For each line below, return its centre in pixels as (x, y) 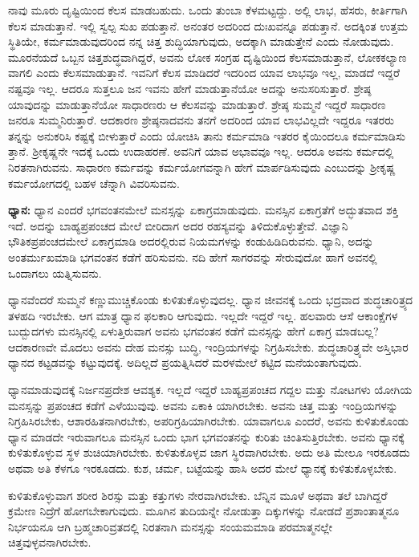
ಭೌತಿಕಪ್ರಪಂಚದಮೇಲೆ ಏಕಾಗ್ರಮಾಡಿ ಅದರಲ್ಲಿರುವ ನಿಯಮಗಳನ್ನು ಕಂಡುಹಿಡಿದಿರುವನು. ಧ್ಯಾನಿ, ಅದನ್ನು (191, 241)
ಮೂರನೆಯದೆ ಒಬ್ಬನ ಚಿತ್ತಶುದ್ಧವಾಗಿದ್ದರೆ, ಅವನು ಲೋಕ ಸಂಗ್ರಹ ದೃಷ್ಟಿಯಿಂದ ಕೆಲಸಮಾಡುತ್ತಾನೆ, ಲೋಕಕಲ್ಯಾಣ (207, 57)
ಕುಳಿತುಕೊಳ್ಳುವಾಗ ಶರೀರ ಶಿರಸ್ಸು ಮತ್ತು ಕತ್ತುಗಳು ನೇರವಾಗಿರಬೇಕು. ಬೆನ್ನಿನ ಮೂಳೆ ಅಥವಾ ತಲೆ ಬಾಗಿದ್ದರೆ (198, 495)
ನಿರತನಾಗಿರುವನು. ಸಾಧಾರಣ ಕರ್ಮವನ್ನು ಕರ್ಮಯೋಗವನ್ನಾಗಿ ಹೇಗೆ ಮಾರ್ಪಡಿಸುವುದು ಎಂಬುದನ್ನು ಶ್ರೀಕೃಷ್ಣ (202, 167)
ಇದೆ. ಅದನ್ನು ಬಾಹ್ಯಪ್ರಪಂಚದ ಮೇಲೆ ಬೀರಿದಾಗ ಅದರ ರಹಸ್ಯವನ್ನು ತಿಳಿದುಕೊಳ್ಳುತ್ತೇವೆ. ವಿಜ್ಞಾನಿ (178, 225)
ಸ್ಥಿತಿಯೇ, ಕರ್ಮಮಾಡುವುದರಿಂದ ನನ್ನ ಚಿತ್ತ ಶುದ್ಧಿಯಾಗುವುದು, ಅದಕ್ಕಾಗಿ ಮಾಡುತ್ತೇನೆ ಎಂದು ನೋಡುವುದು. (201, 41)
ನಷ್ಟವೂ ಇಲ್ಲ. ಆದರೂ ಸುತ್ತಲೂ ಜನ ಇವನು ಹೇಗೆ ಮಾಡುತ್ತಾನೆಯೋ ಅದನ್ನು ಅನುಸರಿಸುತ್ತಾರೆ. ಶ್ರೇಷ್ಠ (190, 88)
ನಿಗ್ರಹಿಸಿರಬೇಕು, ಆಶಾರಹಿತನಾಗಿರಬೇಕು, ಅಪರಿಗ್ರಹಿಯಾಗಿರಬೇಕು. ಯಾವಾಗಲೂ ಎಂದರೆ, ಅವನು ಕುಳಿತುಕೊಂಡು (208, 421)
